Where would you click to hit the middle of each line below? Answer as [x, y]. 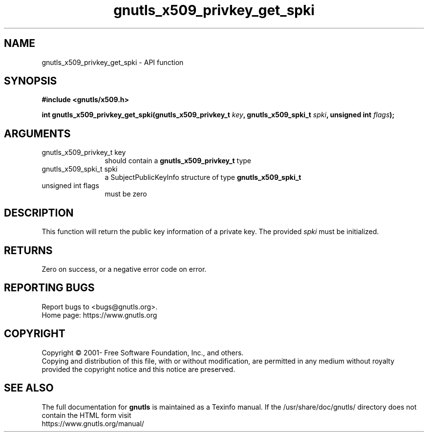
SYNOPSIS [31, 81]
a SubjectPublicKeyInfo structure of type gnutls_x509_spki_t [203, 177]
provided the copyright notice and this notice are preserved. [139, 369]
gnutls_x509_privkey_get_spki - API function [113, 62]
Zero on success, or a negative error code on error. [124, 269]
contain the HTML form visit [86, 415]
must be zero [126, 194]
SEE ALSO [29, 388]
